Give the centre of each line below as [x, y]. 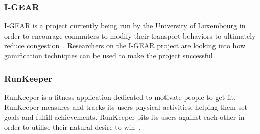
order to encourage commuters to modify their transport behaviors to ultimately [130, 35]
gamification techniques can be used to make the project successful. [110, 55]
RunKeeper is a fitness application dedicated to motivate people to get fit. [120, 97]
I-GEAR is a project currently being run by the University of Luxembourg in [125, 26]
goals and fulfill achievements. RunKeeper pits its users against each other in [124, 117]
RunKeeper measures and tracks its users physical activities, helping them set [126, 107]
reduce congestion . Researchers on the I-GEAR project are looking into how [125, 45]
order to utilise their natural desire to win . [73, 127]
